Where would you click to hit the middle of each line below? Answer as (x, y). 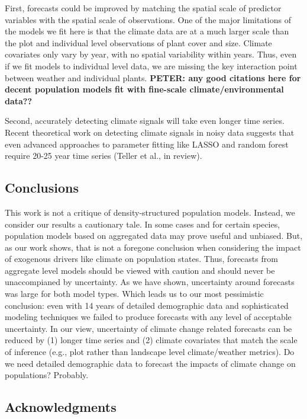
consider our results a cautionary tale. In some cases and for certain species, (143, 224)
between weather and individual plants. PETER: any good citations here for (153, 77)
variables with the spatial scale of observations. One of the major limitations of (148, 19)
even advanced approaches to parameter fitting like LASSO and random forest (147, 144)
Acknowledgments (61, 407)
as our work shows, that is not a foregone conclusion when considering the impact (153, 247)
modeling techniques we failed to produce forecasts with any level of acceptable (148, 317)
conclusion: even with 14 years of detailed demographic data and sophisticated (147, 305)
